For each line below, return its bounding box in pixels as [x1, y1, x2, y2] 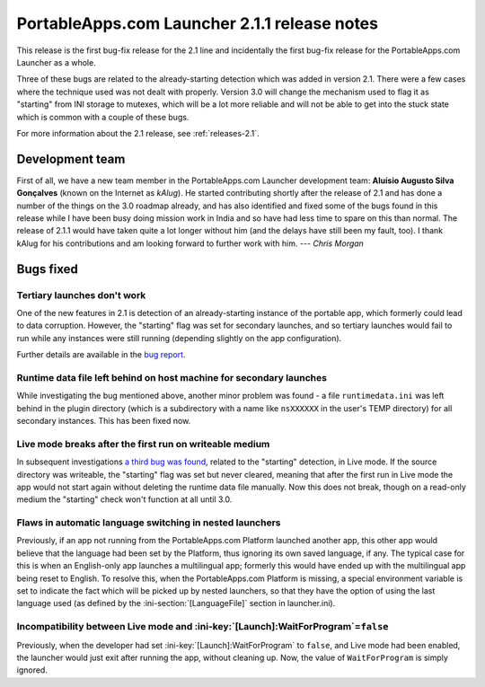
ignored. [16, 665, 48, 675]
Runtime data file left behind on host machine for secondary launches [16, 371, 328, 383]
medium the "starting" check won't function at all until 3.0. [16, 494, 233, 505]
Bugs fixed [16, 261, 78, 277]
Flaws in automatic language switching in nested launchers [16, 516, 281, 529]
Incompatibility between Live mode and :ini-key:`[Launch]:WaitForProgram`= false [16, 621, 389, 633]
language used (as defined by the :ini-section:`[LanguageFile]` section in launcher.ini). [16, 598, 336, 609]
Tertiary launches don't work [16, 288, 146, 301]
